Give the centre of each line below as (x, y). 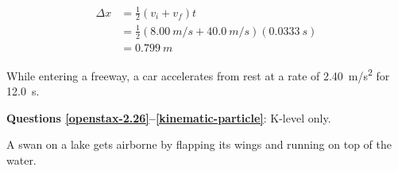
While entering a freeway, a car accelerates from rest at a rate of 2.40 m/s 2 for (198, 74)
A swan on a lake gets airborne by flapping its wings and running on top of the (199, 144)
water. (21, 159)
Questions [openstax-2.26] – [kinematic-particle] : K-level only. (169, 117)
